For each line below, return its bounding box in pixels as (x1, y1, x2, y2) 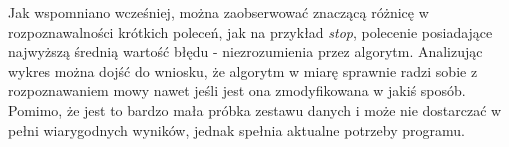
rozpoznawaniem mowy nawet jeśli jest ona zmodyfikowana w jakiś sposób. (8, 80, 466, 101)
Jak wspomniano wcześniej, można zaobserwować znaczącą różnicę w (8, 2, 429, 22)
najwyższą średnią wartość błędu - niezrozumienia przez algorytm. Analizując (8, 41, 483, 62)
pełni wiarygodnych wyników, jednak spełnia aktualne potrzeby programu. (8, 119, 465, 140)
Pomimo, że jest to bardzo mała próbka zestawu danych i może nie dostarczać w (8, 99, 502, 120)
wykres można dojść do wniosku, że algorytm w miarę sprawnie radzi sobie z (8, 60, 478, 81)
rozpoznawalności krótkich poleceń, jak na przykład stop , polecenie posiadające (8, 21, 493, 42)
